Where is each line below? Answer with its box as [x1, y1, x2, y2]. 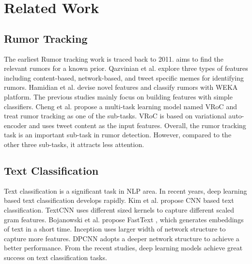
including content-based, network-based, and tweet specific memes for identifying [4, 72, 244, 82]
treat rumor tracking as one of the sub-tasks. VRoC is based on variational [4, 111, 226, 121]
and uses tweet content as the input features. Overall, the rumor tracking [29, 120, 246, 130]
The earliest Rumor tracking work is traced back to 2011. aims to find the [4, 53, 223, 64]
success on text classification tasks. [4, 252, 107, 262]
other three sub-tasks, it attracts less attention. [4, 139, 144, 149]
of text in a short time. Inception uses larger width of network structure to [4, 224, 226, 234]
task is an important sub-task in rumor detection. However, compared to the [4, 130, 232, 140]
